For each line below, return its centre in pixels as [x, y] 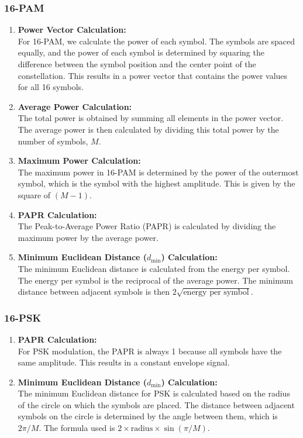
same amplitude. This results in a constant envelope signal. [124, 362]
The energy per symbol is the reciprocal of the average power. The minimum [155, 280]
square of [34, 194]
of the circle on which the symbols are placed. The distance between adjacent [156, 404]
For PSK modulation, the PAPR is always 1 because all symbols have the [150, 351]
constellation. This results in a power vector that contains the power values [153, 75]
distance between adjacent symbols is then [94, 292]
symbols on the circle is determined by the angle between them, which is [148, 416]
